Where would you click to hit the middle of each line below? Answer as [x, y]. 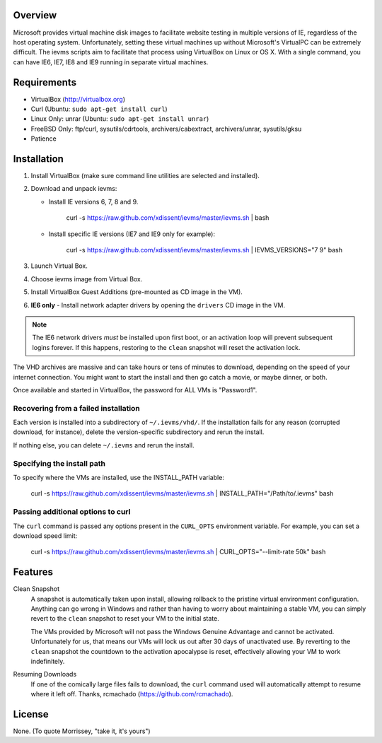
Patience [44, 139]
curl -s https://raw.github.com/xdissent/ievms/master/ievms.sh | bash [168, 218]
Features [33, 572]
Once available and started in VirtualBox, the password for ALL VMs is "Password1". [135, 390]
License [31, 714]
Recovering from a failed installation [77, 408]
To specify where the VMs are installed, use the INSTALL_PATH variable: [118, 477]
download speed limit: [45, 536]
